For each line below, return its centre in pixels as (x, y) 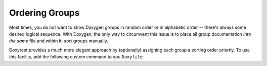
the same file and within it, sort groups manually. (59, 41)
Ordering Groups (44, 13)
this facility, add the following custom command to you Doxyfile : (77, 57)
